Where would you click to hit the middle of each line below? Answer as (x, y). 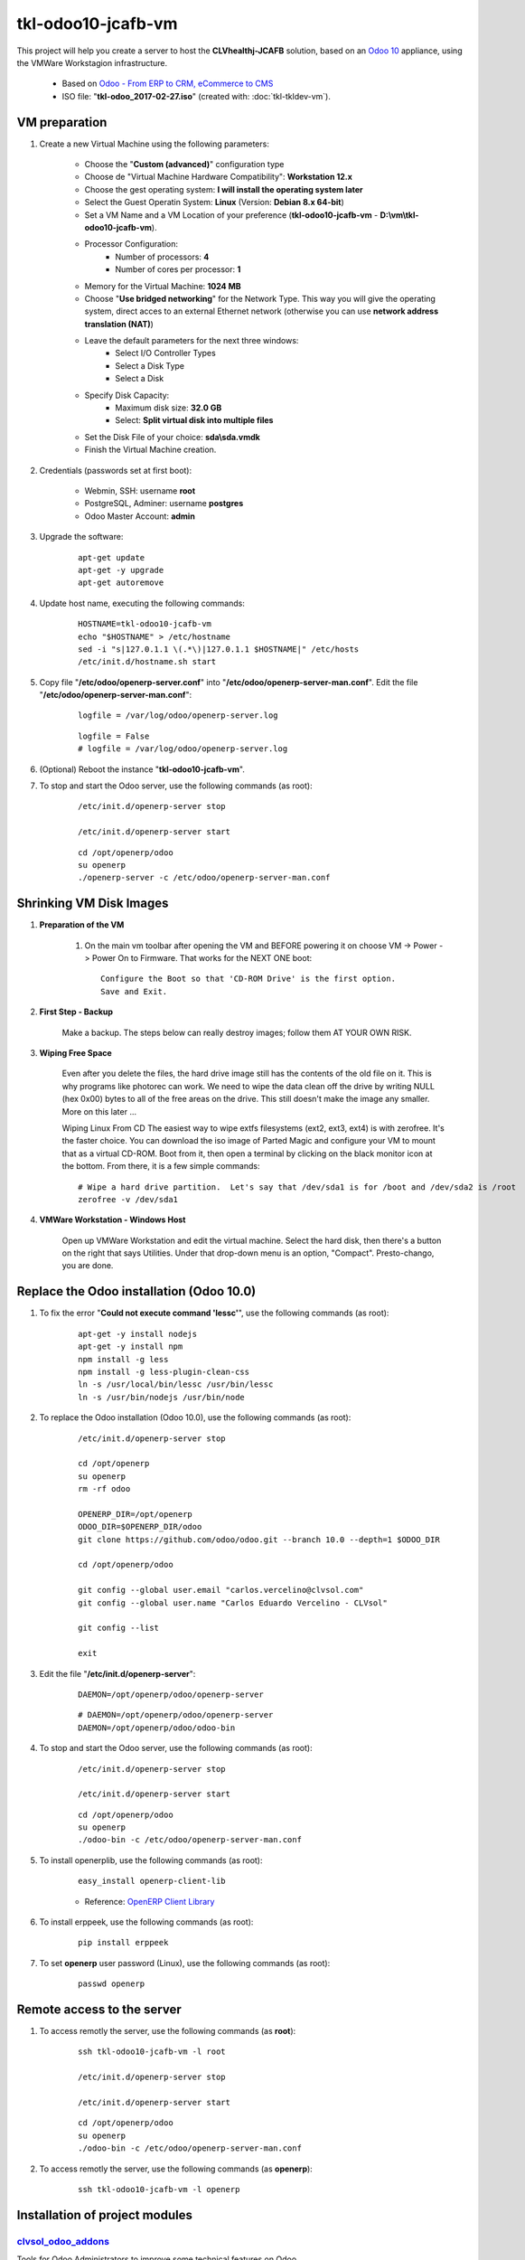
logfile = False (114, 736)
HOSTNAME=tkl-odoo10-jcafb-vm (145, 624)
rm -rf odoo (104, 1489)
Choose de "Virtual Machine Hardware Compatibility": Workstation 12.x (218, 177)
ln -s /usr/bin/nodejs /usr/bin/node (162, 1397)
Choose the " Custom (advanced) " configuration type (184, 165)
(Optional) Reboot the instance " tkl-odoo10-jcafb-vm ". (142, 769)
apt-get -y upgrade (121, 570)
